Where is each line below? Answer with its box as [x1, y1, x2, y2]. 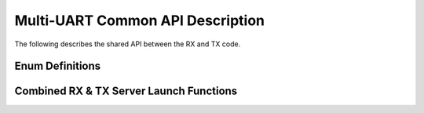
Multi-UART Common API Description [14, 12, 265, 29]
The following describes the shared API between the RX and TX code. [14, 39, 241, 49]
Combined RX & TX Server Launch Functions [14, 85, 238, 98]
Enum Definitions [14, 60, 101, 73]
